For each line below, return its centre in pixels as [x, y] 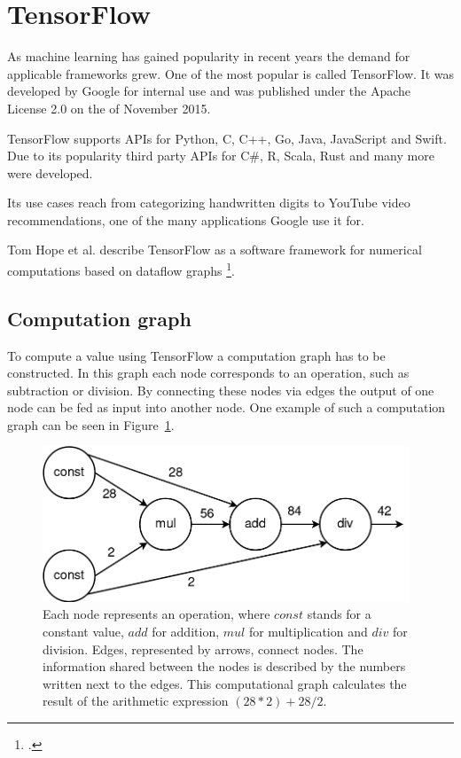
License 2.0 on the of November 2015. [109, 108]
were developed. [50, 172]
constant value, [83, 631]
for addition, [186, 631]
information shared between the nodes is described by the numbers [224, 666]
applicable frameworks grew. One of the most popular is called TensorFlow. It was [230, 73]
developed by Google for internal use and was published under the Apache [209, 91]
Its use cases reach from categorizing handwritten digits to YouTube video [209, 203]
